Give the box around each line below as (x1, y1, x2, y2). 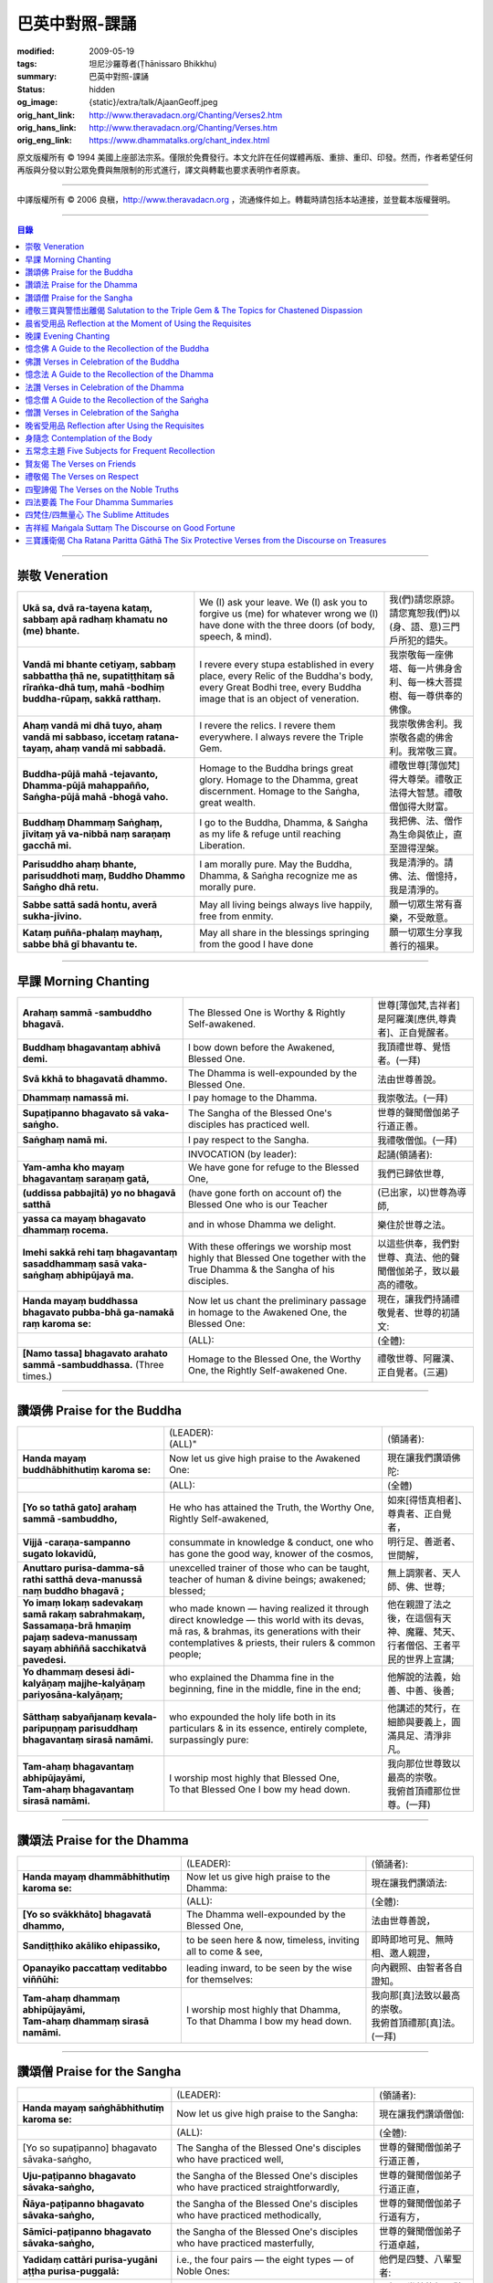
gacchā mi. (22, 839, 72, 852)
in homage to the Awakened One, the (187, 1306, 347, 1319)
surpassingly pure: (169, 1733, 249, 1746)
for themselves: (185, 1973, 254, 1985)
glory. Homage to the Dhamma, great (199, 773, 359, 786)
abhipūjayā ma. (65, 1268, 134, 1281)
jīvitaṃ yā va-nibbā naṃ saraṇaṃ (22, 827, 171, 840)
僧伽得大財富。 (389, 800, 454, 813)
